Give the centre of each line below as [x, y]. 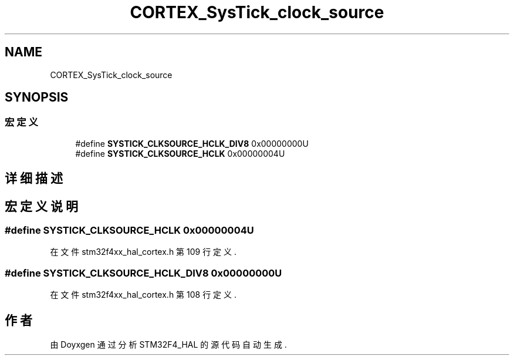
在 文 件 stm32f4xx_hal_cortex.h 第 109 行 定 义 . [143, 252]
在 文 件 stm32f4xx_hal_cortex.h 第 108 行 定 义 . [143, 295]
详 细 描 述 [34, 179]
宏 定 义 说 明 [41, 206]
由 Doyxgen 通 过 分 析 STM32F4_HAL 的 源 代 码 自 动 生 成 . [168, 345]
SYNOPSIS [37, 97]
